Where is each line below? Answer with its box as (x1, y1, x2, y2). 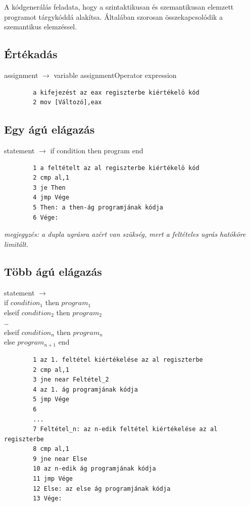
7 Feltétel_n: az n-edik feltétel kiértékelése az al (33, 426, 218, 433)
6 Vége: (33, 214, 59, 221)
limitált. (4, 238, 28, 249)
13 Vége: (33, 495, 62, 502)
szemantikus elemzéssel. (4, 21, 77, 32)
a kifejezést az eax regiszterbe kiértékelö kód (33, 89, 199, 96)
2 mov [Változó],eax (33, 99, 102, 106)
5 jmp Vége (33, 396, 69, 403)
